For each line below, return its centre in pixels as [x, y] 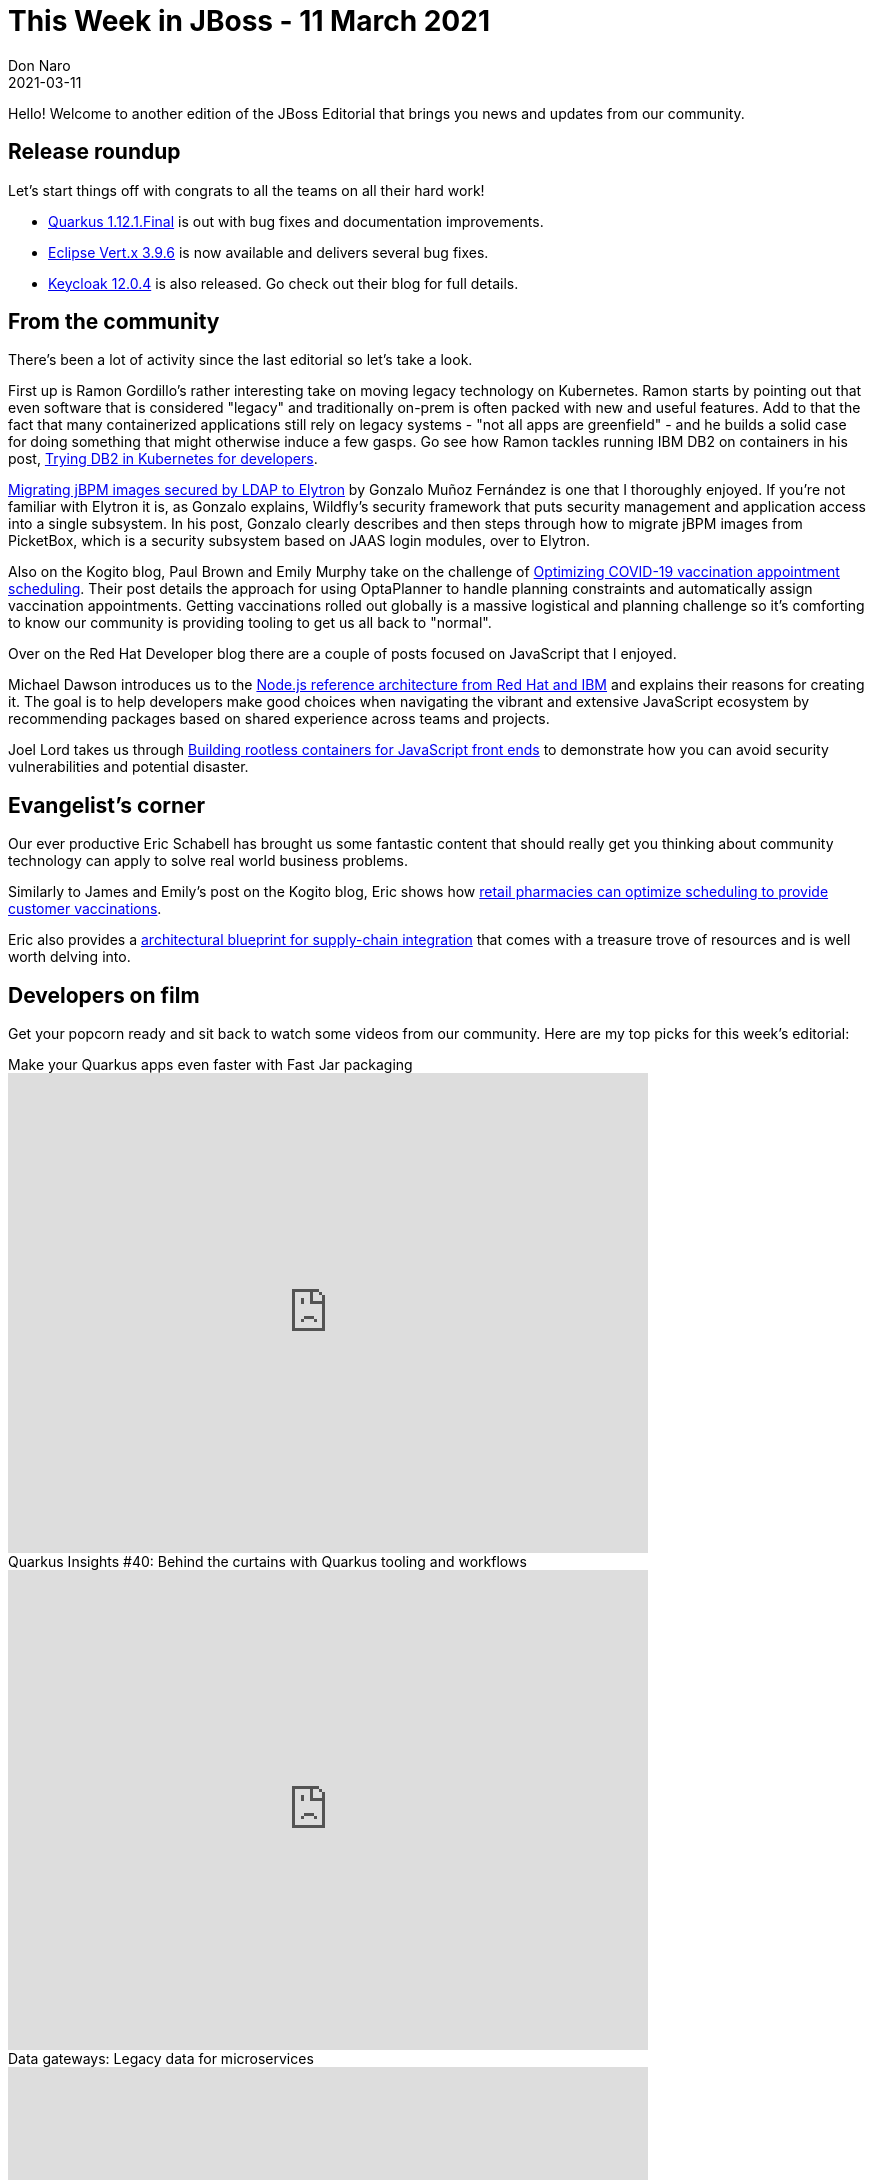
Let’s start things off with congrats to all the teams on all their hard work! [246, 190]
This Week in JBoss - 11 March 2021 [249, 21]
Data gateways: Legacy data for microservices [161, 2059]
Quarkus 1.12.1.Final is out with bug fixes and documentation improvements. [296, 221]
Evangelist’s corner [107, 805]
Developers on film [104, 995]
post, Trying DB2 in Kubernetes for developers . [163, 459]
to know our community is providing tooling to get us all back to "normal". [250, 623]
